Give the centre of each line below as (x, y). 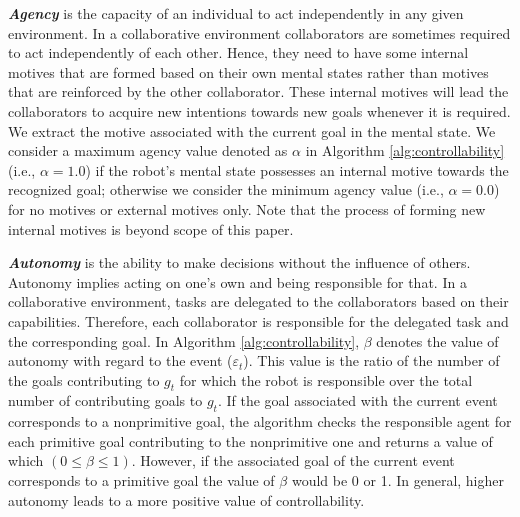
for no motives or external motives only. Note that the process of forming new (247, 208)
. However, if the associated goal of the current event (293, 460)
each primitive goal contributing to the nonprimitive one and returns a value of (250, 440)
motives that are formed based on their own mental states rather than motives (248, 71)
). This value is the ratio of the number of (371, 360)
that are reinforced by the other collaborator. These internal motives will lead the (258, 91)
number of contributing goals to (105, 400)
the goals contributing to (84, 379)
